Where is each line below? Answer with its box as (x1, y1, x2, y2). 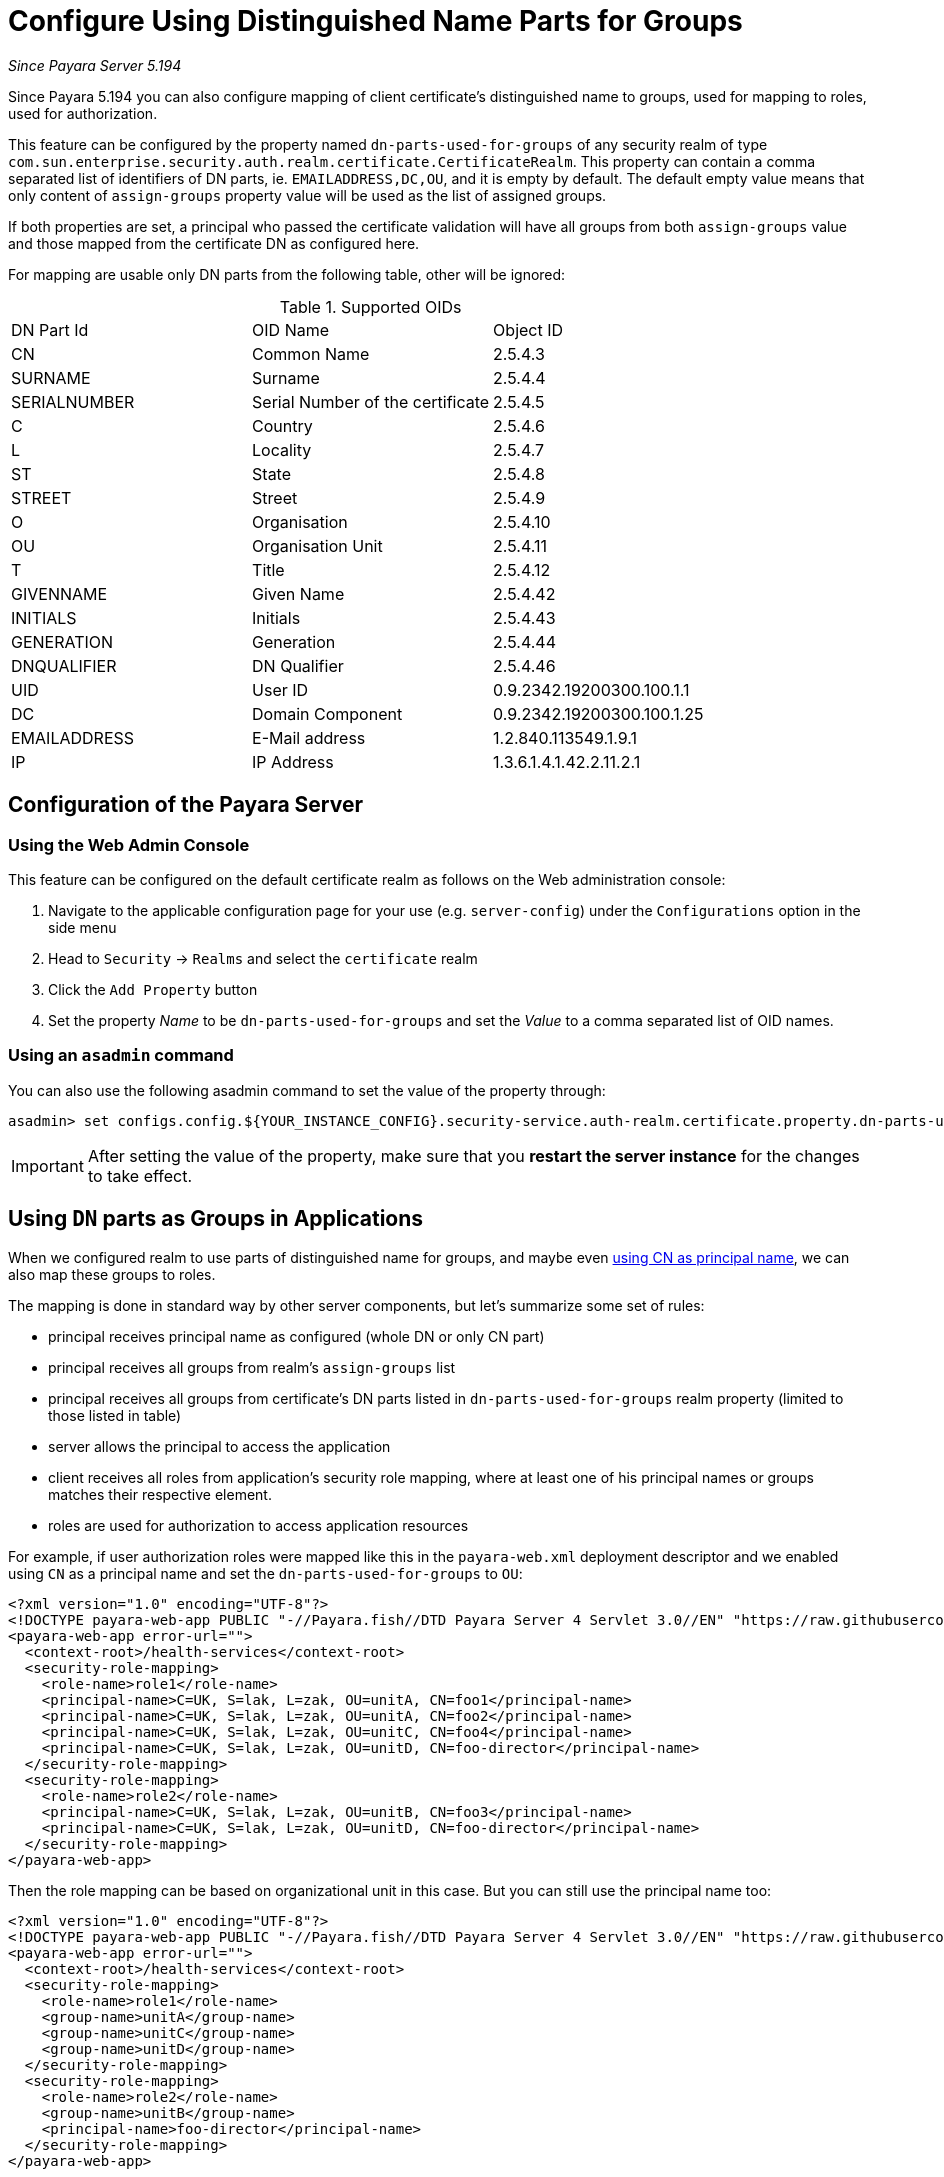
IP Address (252, 751, 334, 772)
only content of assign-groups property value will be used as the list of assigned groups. (8, 186, 607, 204)
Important (11, 1155, 84, 1176)
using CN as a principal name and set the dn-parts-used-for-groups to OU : (8, 1564, 523, 1582)
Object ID (493, 319, 564, 340)
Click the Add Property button (48, 980, 258, 998)
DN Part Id (11, 319, 89, 340)
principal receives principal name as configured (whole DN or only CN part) (48, 1327, 545, 1345)
